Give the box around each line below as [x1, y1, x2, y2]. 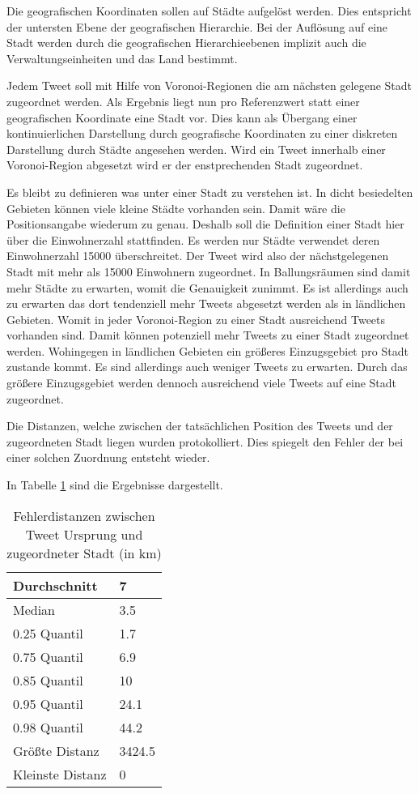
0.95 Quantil [13, 694, 83, 713]
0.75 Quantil [13, 647, 83, 666]
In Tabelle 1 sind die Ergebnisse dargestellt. [6, 476, 223, 493]
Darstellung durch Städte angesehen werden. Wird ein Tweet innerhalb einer [6, 140, 386, 157]
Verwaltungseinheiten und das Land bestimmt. [6, 49, 238, 66]
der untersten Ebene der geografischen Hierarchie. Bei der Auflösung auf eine [6, 18, 388, 35]
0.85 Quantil [13, 670, 83, 689]
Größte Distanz [13, 741, 99, 760]
